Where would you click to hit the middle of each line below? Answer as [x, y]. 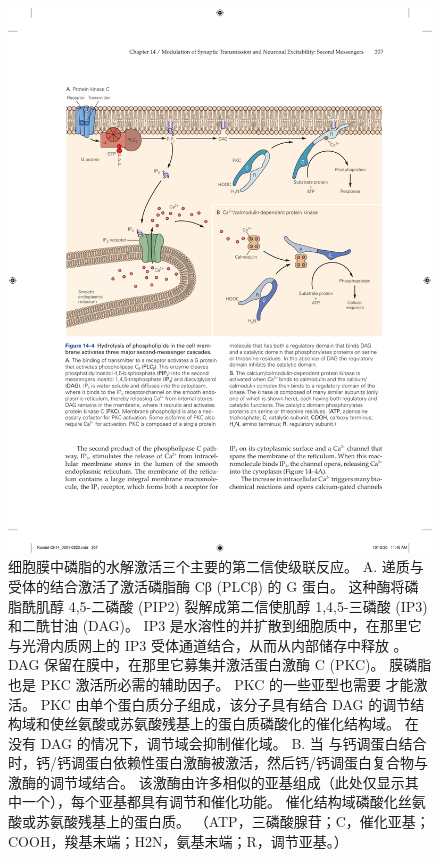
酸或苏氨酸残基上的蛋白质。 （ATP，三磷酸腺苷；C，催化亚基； [219, 821]
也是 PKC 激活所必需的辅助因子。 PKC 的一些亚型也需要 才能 [211, 683]
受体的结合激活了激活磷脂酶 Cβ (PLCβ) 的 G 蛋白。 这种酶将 [206, 585]
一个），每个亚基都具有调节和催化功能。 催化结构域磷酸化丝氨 [223, 801]
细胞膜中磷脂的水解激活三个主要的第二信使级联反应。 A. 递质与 [216, 566]
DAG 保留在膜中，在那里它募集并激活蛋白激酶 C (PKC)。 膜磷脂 [220, 664]
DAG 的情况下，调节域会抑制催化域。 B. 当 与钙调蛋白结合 [233, 742]
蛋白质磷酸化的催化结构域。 [308, 723]
